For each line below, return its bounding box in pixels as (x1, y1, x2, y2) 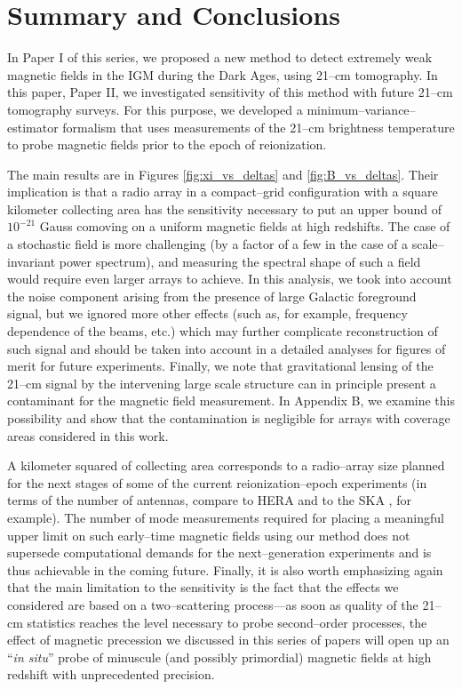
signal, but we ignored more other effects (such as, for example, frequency (7, 304, 408, 323)
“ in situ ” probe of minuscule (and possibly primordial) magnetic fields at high (7, 647, 432, 666)
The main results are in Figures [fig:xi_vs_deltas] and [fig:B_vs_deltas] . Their (7, 164, 439, 183)
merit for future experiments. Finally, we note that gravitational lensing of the (7, 357, 434, 375)
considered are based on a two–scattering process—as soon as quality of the (7, 595, 418, 613)
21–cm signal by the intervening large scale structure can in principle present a (7, 373, 436, 392)
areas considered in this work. (7, 426, 169, 445)
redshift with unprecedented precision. (7, 665, 215, 684)
